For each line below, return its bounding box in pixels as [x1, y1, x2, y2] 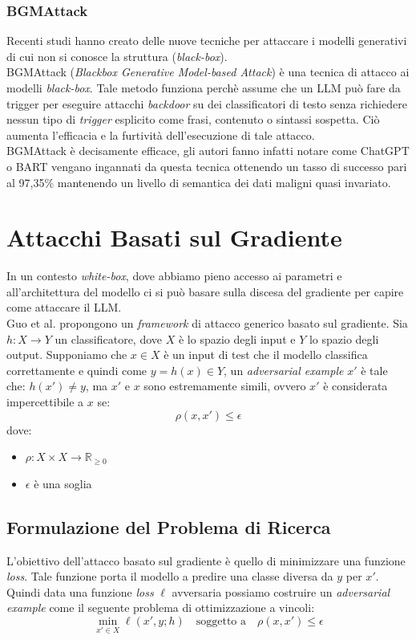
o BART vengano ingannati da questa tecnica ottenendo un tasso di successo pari [6, 157, 407, 174]
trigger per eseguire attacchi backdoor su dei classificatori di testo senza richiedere [6, 95, 407, 112]
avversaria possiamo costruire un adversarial [172, 583, 390, 600]
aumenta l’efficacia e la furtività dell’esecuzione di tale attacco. [6, 126, 315, 143]
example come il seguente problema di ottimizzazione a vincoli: [6, 599, 315, 616]
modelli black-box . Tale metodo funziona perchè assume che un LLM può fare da [6, 79, 401, 96]
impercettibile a [6, 393, 84, 410]
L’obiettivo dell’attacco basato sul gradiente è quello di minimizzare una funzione [6, 552, 406, 569]
